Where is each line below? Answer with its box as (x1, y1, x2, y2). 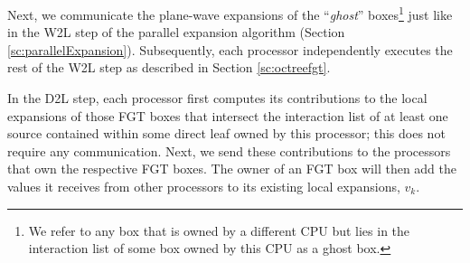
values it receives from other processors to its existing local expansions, (7, 177, 400, 195)
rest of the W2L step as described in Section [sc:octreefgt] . (7, 58, 331, 77)
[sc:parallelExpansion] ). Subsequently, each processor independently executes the (7, 40, 453, 59)
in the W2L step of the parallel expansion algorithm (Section (7, 23, 345, 42)
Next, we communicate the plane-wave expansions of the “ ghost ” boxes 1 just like (7, 3, 453, 23)
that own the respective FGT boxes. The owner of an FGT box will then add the (7, 159, 457, 178)
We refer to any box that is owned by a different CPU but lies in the (28, 221, 410, 240)
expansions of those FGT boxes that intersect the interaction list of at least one (7, 106, 448, 125)
